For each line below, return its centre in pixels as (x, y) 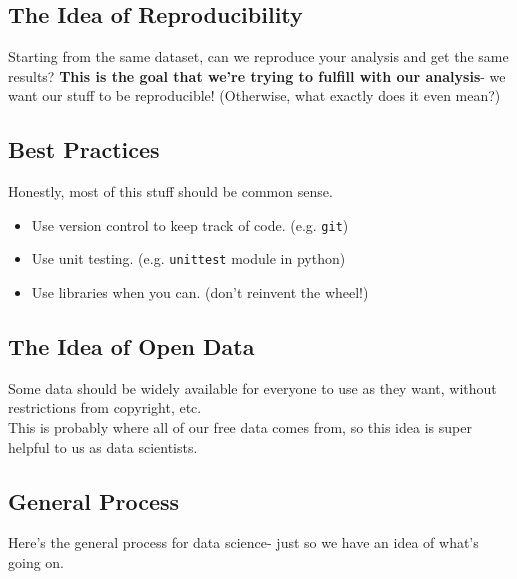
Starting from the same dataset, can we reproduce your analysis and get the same (258, 56)
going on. (36, 562)
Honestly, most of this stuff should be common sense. (170, 191)
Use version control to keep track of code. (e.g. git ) (190, 224)
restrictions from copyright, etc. (105, 407)
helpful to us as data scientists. (103, 446)
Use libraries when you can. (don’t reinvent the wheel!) (200, 292)
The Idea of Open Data (131, 346)
